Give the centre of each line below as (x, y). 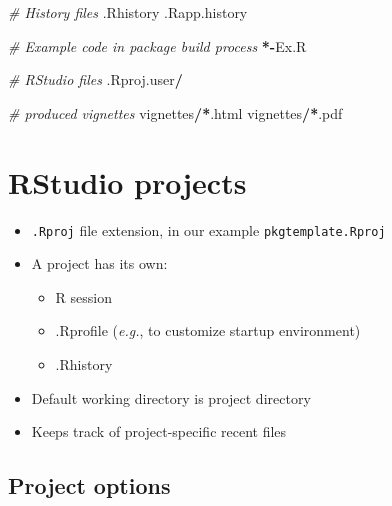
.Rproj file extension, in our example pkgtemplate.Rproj (208, 229)
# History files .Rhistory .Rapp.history (128, 12)
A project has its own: (99, 263)
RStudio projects (127, 181)
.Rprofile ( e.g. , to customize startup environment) (208, 330)
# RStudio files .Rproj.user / (95, 79)
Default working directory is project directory (171, 397)
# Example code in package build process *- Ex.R (157, 45)
